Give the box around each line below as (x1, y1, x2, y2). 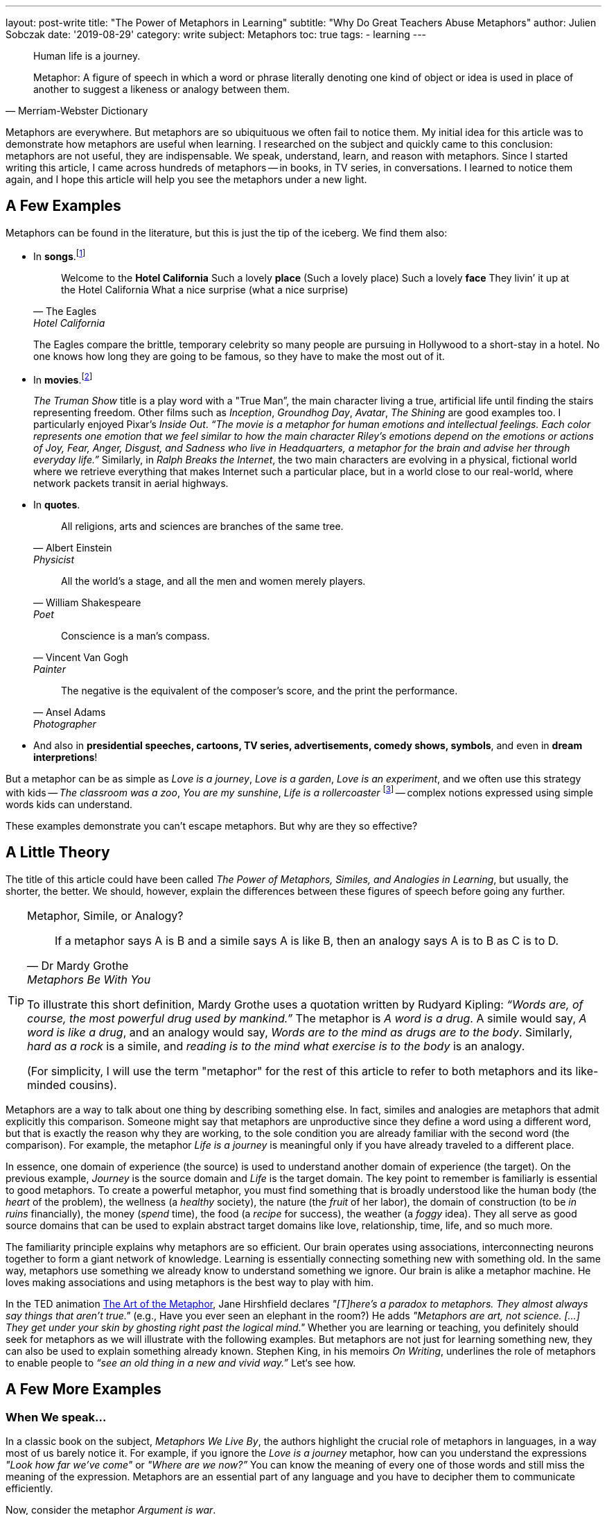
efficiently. (6, 1482, 53, 1494)
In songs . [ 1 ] (33, 248, 86, 262)
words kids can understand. (6, 798, 133, 810)
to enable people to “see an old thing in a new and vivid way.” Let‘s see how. (6, 1356, 356, 1369)
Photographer (33, 718, 96, 730)
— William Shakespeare (33, 597, 141, 609)
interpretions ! (33, 751, 98, 764)
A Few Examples (6, 197, 121, 215)
